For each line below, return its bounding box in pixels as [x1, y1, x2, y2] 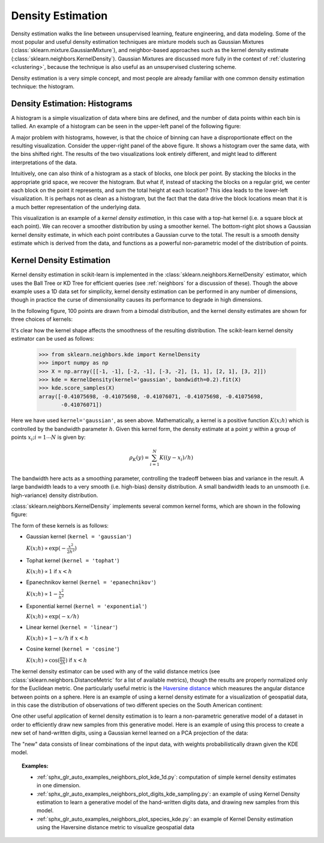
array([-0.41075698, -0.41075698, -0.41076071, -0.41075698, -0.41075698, [38, 393, 264, 400]
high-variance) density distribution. [11, 492, 98, 499]
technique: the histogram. [11, 83, 75, 90]
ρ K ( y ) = [129, 454, 149, 462]
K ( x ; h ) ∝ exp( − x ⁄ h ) [26, 613, 79, 620]
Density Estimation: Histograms [11, 98, 133, 109]
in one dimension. [37, 782, 81, 789]
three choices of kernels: [11, 315, 73, 323]
